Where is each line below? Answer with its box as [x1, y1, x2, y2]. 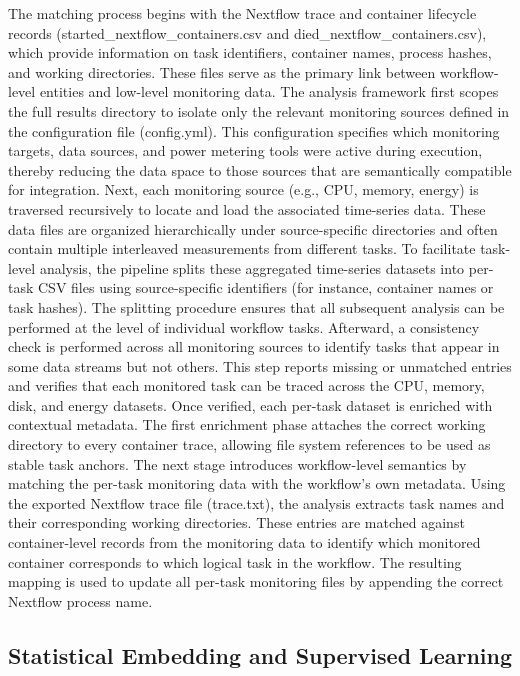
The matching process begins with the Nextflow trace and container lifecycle [8, 3, 477, 23]
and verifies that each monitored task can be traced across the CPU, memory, [8, 375, 485, 396]
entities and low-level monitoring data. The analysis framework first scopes [39, 81, 499, 102]
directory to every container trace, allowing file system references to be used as [8, 434, 491, 455]
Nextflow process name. [8, 590, 153, 611]
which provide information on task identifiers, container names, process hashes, [8, 42, 492, 63]
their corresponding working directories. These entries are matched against [8, 512, 465, 533]
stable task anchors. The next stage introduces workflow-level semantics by [8, 453, 467, 474]
